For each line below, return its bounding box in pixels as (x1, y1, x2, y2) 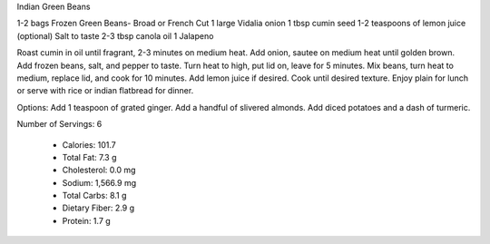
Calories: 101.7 (62, 139, 117, 150)
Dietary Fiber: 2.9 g (62, 202, 135, 213)
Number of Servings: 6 (16, 119, 103, 130)
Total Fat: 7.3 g (62, 151, 117, 162)
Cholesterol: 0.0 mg (62, 164, 136, 176)
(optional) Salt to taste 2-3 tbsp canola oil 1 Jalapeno (16, 30, 214, 41)
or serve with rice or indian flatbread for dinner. (16, 85, 194, 96)
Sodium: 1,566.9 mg (62, 177, 136, 188)
